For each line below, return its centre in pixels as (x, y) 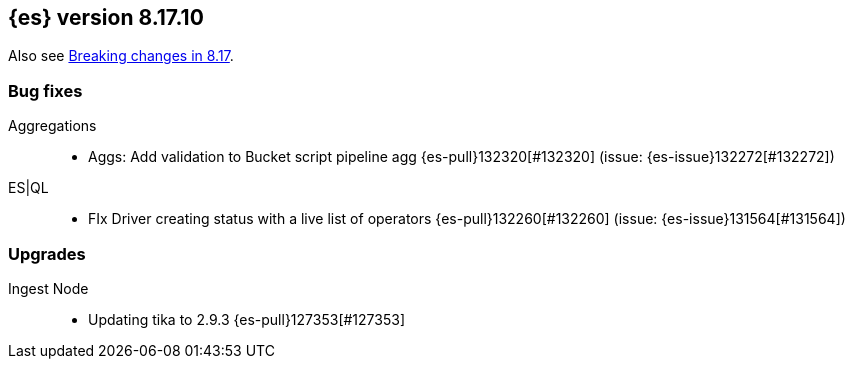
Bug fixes (45, 90)
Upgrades (47, 253)
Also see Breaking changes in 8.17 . (121, 56)
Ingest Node (48, 288)
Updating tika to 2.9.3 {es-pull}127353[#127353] (246, 319)
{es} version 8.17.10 (106, 17)
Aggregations (52, 126)
